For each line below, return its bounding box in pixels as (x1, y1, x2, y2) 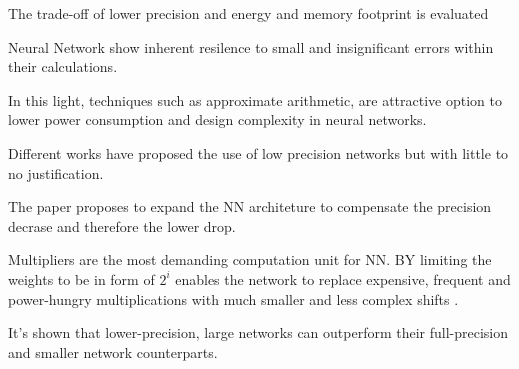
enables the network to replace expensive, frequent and (175, 268, 511, 289)
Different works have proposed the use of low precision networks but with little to (8, 142, 509, 163)
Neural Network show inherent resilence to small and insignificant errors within (8, 36, 494, 57)
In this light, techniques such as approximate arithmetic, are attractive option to (8, 89, 502, 110)
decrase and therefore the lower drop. (8, 215, 236, 236)
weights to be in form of (8, 268, 155, 289)
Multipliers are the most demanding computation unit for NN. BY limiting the (8, 249, 492, 270)
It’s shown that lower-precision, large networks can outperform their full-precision (8, 322, 509, 343)
